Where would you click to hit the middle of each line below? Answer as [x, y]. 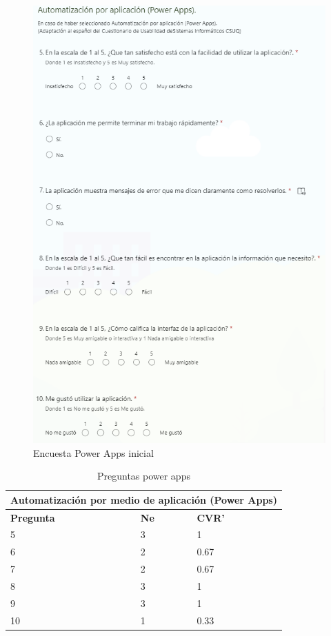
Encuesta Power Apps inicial [93, 452]
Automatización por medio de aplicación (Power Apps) [144, 499]
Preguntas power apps [143, 476]
